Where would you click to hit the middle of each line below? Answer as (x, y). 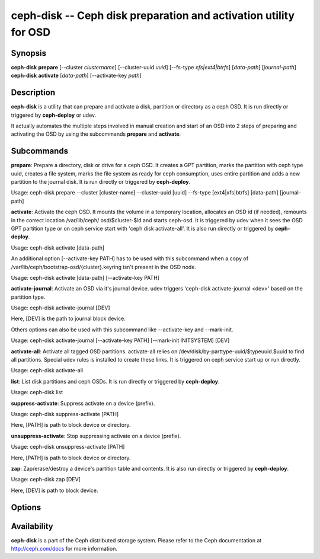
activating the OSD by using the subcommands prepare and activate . (96, 134)
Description (33, 93)
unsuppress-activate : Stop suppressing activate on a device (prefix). (96, 436)
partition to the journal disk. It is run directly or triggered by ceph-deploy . (101, 182)
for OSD (31, 32)
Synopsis (29, 53)
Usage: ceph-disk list (37, 392)
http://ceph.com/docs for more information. (64, 549)
